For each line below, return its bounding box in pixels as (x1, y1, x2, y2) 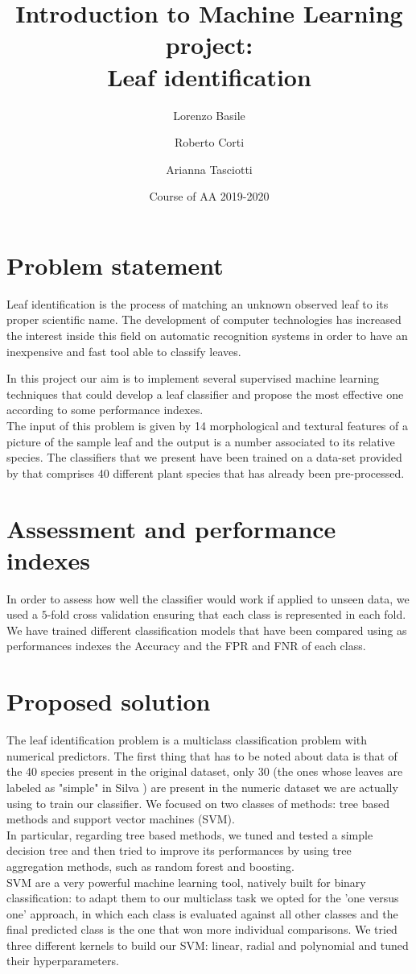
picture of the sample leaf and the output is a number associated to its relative (6, 433, 395, 450)
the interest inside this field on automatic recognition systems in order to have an (6, 327, 408, 343)
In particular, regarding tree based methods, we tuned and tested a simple (6, 826, 373, 843)
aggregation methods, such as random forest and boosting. (6, 857, 294, 874)
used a (6, 606, 38, 623)
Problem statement (6, 248, 224, 281)
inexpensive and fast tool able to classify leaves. (6, 342, 241, 359)
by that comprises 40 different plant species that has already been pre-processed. (6, 464, 405, 481)
